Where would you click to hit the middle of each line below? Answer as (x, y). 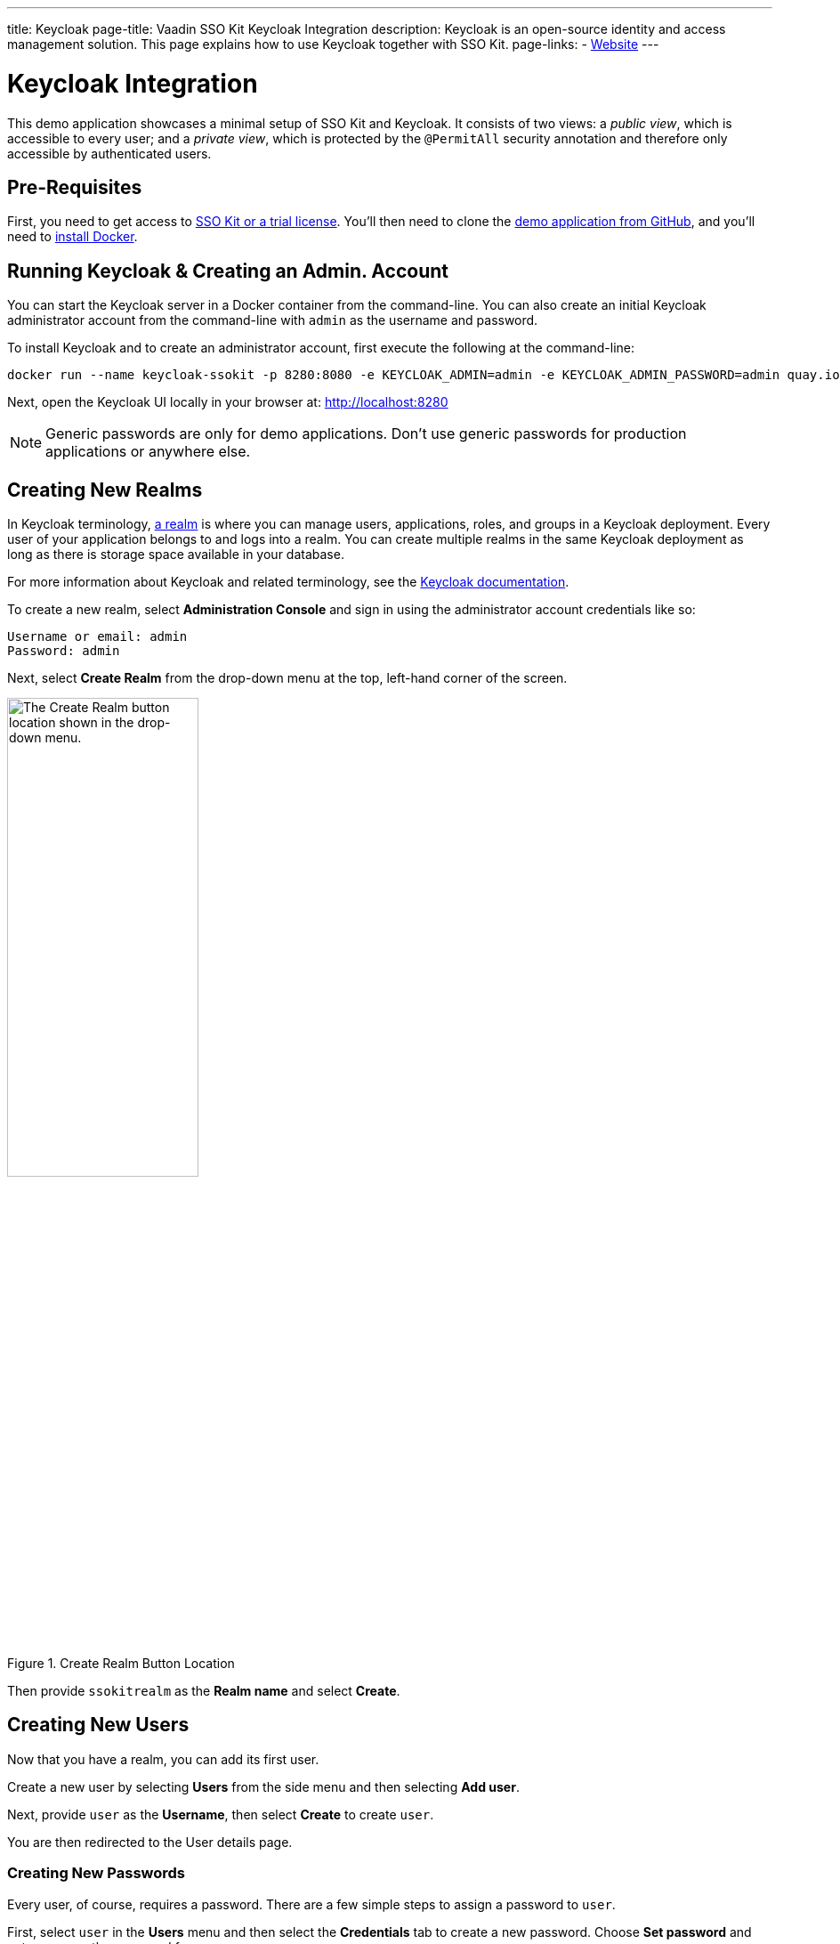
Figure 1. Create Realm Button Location (121, 1664)
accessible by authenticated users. (109, 153)
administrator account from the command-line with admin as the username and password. (273, 320)
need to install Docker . (73, 237)
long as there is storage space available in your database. (176, 555)
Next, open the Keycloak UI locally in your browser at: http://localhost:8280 (228, 402)
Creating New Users (98, 1725)
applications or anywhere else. (148, 452)
